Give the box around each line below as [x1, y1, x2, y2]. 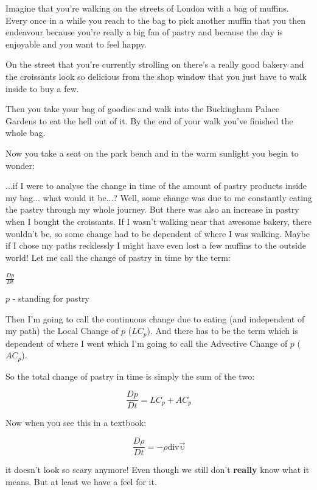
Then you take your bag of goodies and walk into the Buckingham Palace [5, 102, 280, 115]
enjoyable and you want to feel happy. [5, 37, 147, 50]
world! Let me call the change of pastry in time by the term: [5, 250, 231, 263]
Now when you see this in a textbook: [5, 416, 147, 429]
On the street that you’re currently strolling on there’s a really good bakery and [5, 58, 304, 71]
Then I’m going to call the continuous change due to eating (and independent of [5, 312, 305, 325]
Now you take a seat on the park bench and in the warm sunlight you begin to [5, 146, 299, 159]
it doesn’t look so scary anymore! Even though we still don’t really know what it [5, 463, 310, 476]
